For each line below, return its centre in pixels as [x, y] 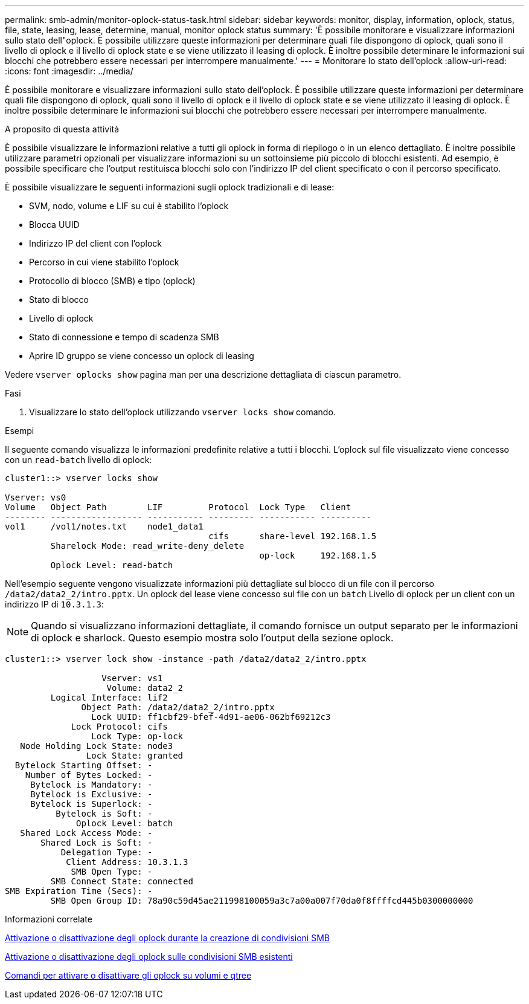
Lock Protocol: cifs [119, 727]
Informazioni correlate [49, 919]
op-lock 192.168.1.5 [318, 555]
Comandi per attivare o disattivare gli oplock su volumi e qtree [128, 975]
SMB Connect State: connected [122, 881]
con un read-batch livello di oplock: [79, 460]
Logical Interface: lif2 [109, 698]
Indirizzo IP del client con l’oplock [96, 243]
